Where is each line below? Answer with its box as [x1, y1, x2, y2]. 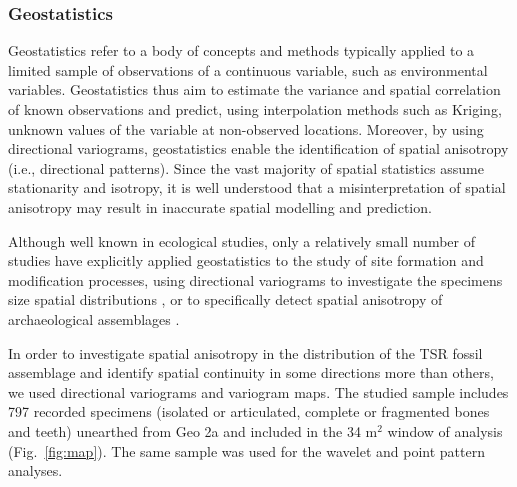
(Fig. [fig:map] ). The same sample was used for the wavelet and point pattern [8, 440, 485, 461]
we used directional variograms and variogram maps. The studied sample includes [8, 381, 509, 402]
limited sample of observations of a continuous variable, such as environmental [8, 59, 488, 80]
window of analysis [387, 420, 503, 441]
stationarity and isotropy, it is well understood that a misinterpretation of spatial [8, 177, 506, 198]
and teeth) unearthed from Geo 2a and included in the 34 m [8, 420, 378, 441]
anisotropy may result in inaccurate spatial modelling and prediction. [8, 196, 432, 217]
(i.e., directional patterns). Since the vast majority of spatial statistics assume [8, 157, 484, 178]
